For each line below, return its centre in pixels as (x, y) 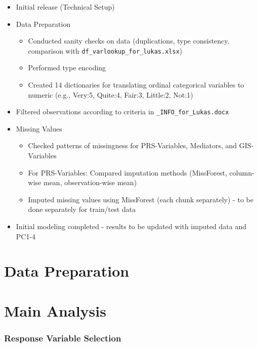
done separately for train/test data (82, 209)
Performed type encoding (67, 68)
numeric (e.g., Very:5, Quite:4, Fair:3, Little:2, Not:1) (111, 94)
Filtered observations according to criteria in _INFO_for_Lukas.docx (122, 112)
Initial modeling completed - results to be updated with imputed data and (131, 226)
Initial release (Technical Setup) (65, 7)
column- (242, 172)
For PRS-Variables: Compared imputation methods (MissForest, (127, 172)
